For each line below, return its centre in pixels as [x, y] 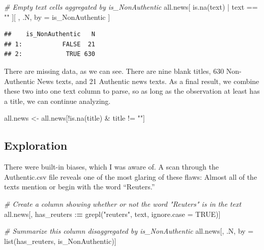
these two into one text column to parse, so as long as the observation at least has [132, 91]
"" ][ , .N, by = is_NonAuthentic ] [57, 17]
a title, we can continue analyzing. [57, 101]
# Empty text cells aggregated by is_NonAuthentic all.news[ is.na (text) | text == [131, 7]
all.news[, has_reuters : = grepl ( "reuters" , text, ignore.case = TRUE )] [112, 214]
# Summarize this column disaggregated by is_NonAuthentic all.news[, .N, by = [129, 231]
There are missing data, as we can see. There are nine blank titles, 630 [114, 71]
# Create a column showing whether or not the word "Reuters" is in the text [123, 203]
